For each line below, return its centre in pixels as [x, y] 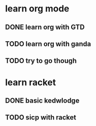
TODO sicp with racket [41, 118]
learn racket [31, 82]
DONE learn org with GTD [45, 27]
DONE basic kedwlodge [42, 100]
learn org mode [37, 9]
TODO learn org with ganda [48, 44]
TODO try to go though [41, 61]
